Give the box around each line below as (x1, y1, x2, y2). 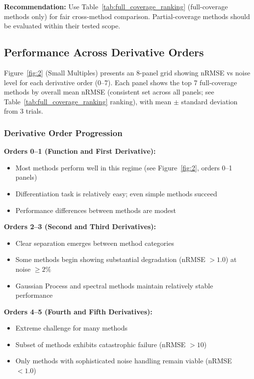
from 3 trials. (4, 106, 43, 116)
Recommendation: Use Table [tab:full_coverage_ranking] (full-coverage (4, 1, 228, 11)
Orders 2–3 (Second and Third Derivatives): (4, 221, 156, 232)
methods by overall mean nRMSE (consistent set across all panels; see (4, 87, 214, 97)
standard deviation (181, 96, 238, 106)
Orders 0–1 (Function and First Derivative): (4, 146, 156, 156)
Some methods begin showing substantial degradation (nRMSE (15, 254, 205, 264)
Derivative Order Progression (4, 126, 123, 139)
